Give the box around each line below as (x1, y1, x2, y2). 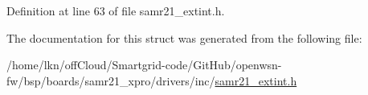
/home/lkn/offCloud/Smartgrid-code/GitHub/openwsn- (6, 56, 282, 73)
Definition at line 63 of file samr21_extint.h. (6, 2, 225, 19)
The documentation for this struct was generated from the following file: (6, 29, 362, 46)
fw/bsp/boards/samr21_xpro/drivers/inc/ (6, 72, 215, 89)
